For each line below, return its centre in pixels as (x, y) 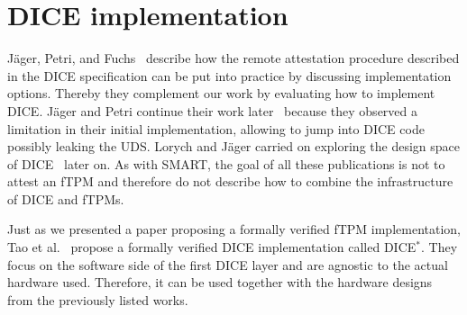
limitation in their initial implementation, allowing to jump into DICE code (216, 128)
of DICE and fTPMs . (66, 198)
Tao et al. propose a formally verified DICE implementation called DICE (212, 247)
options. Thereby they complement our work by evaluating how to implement (221, 93)
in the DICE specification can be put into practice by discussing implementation (229, 75)
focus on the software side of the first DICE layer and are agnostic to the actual (228, 264)
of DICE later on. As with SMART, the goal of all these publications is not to (226, 163)
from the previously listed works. (98, 299)
